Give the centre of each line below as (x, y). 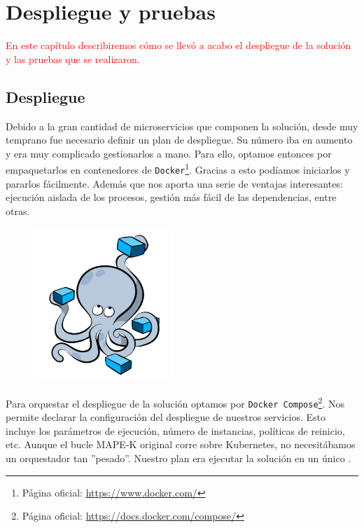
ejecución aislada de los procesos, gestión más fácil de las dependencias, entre (171, 197)
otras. (18, 210)
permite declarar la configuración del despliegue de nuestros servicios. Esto (166, 417)
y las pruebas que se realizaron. (73, 58)
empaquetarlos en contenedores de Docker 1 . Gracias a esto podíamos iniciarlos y (178, 168)
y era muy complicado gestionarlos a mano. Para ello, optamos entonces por (169, 153)
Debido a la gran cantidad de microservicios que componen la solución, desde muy (182, 126)
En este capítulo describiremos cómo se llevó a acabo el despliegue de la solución (178, 45)
